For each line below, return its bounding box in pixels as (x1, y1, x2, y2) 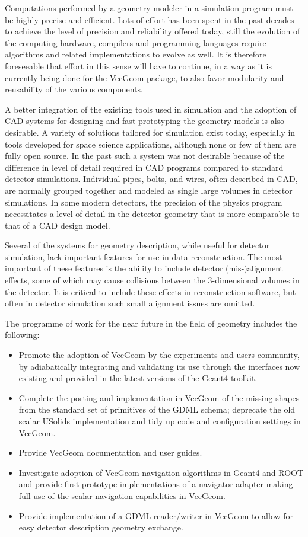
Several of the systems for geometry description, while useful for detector (5, 239, 270, 251)
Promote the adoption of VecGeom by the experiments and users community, (18, 349, 300, 361)
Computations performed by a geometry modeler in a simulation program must (5, 2, 293, 14)
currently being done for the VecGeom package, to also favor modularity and (5, 71, 284, 84)
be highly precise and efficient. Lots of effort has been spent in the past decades (5, 13, 294, 25)
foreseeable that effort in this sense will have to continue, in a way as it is (5, 59, 272, 72)
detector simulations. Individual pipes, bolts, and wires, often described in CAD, (5, 172, 298, 185)
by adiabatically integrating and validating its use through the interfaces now (18, 360, 300, 372)
